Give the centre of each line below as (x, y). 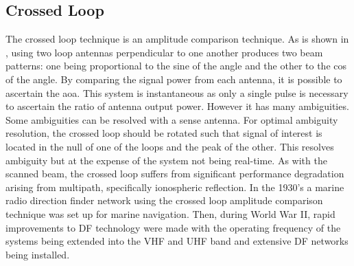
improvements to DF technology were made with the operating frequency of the (173, 227)
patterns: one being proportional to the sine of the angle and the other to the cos (176, 66)
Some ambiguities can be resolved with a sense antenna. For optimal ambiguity (172, 119)
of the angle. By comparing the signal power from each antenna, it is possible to (174, 79)
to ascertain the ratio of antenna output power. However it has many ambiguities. (177, 106)
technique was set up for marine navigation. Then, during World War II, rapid (170, 213)
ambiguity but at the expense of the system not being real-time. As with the (166, 160)
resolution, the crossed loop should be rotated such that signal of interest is (164, 133)
